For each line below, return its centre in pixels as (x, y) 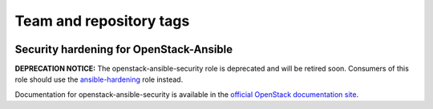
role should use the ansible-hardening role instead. (99, 79)
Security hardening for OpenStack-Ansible (124, 49)
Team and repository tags (102, 21)
